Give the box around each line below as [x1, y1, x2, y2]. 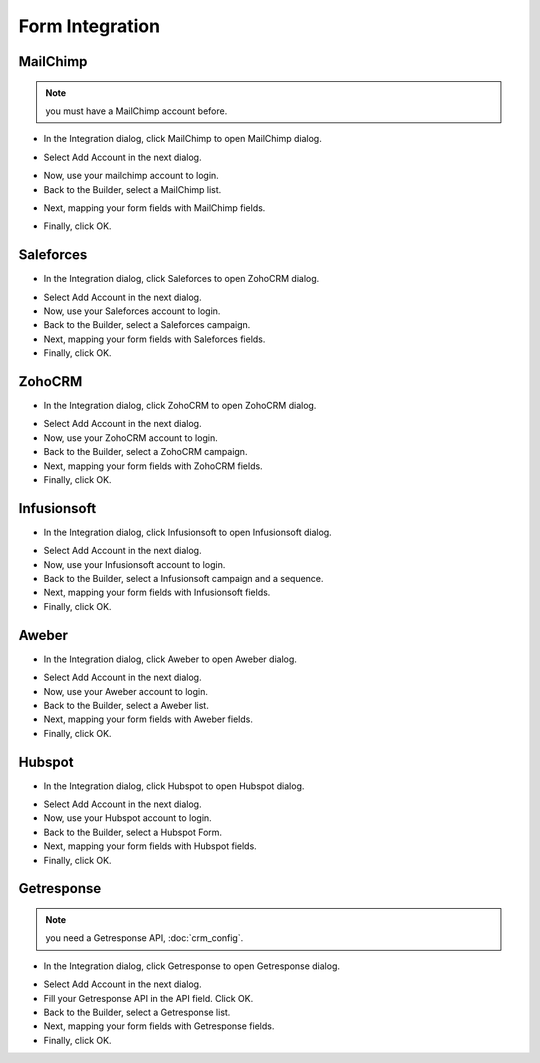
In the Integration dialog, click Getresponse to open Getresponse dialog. [43, 960, 340, 972]
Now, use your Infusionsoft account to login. [43, 558, 226, 570]
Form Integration [18, 15, 160, 37]
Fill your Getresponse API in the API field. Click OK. [43, 992, 254, 1004]
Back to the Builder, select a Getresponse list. [43, 1006, 231, 1018]
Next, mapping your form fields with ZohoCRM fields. [43, 460, 264, 472]
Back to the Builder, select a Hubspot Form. [43, 826, 223, 838]
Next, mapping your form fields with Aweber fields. [43, 713, 254, 725]
